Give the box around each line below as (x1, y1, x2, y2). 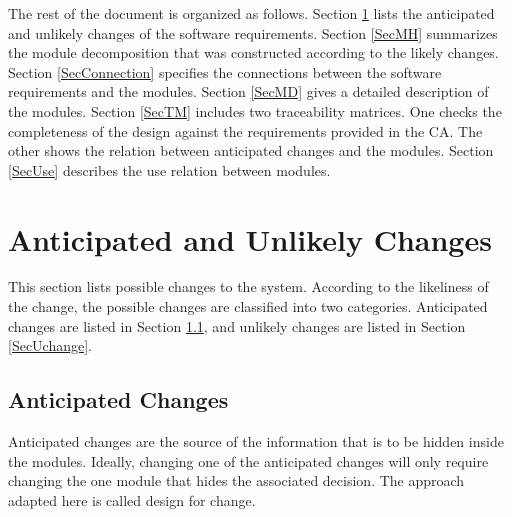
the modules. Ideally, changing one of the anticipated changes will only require (8, 450, 489, 471)
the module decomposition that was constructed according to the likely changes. (8, 42, 499, 63)
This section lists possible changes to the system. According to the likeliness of (8, 276, 489, 297)
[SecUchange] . (8, 335, 93, 356)
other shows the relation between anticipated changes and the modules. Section (8, 140, 494, 161)
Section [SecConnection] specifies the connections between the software (8, 61, 442, 82)
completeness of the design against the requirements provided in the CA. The (8, 120, 483, 141)
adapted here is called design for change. (8, 489, 256, 510)
